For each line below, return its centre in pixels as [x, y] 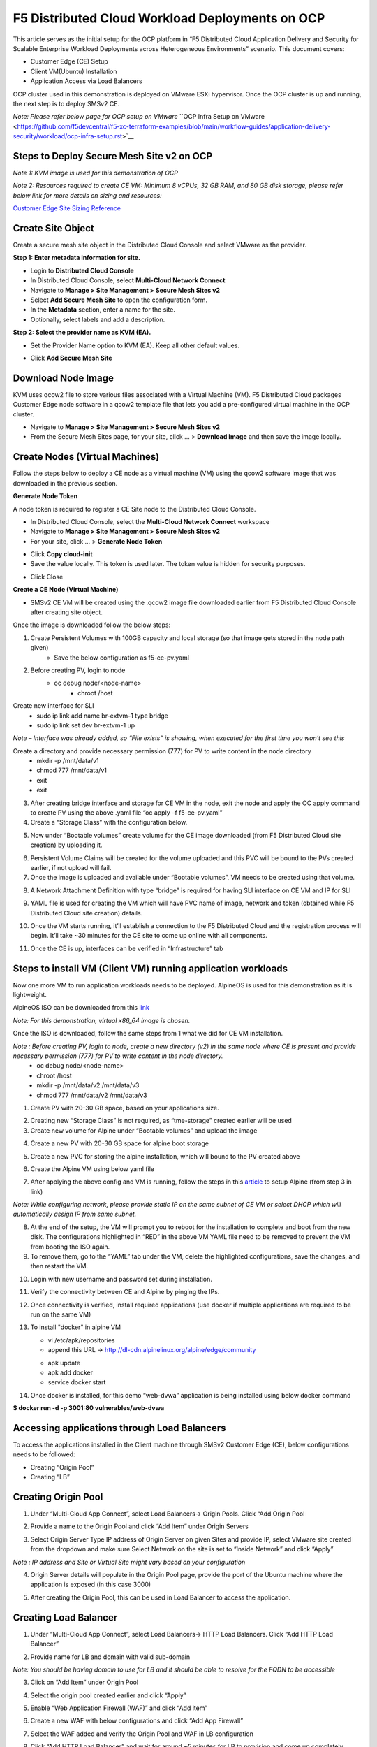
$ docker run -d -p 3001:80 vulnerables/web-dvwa [89, 1408]
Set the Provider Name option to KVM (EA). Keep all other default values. [135, 345]
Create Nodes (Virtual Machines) [86, 457]
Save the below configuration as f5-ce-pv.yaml [122, 658]
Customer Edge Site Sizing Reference [67, 208]
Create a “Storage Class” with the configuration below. [109, 822]
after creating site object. [66, 612]
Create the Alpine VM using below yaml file [93, 1169]
